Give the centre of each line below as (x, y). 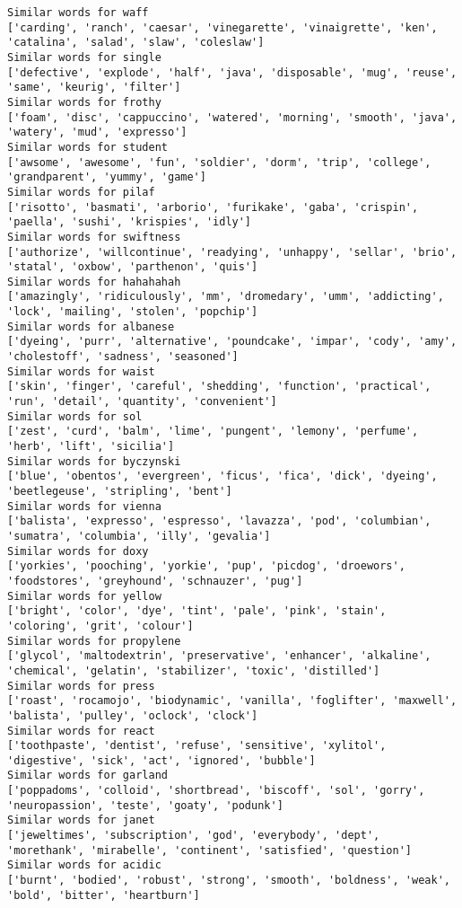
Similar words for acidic (84, 865)
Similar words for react (81, 731)
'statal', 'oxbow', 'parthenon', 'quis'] (133, 267)
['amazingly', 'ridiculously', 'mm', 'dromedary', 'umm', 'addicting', (226, 297)
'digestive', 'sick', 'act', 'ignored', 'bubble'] (161, 760)
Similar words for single (84, 57)
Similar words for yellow (84, 596)
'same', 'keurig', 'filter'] (94, 88)
